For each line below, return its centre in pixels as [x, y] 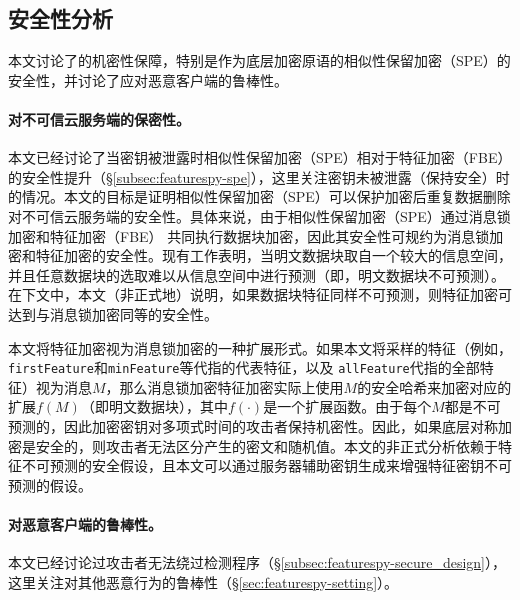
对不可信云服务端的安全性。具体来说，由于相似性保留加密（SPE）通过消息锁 [259, 215]
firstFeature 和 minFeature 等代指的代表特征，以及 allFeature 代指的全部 [244, 367]
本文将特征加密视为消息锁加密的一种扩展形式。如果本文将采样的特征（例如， [260, 347]
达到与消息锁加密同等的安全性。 [113, 313]
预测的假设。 [50, 484]
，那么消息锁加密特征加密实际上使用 [224, 386]
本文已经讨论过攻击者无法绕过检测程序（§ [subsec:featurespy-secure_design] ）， [257, 562]
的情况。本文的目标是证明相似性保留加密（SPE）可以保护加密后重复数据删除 [259, 196]
